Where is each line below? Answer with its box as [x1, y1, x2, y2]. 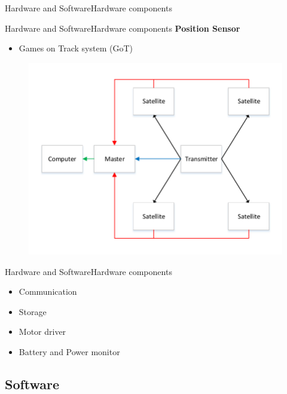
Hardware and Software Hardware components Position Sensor [5, 22, 240, 34]
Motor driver [19, 325, 66, 338]
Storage [19, 305, 47, 317]
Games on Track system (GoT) [19, 42, 133, 54]
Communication [19, 285, 77, 298]
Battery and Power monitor [19, 345, 120, 358]
